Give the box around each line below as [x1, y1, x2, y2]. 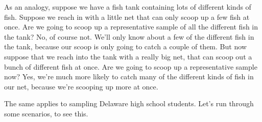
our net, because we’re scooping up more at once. [4, 81, 158, 91]
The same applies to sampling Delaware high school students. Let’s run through [4, 98, 254, 109]
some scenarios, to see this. [4, 108, 88, 118]
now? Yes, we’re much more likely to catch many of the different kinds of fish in [4, 71, 254, 82]
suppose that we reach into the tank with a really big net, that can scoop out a [4, 51, 252, 62]
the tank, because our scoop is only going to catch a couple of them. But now [4, 41, 247, 52]
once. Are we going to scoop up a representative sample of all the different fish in [4, 21, 258, 32]
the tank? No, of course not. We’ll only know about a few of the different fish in [4, 31, 254, 42]
